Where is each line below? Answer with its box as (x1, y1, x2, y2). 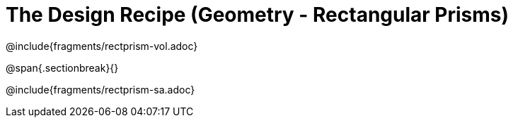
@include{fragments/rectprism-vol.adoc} (6, 39, 198, 52)
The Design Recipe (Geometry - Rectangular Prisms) (6, 3, 509, 27)
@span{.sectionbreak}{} (6, 61, 119, 74)
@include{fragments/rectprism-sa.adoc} (6, 83, 195, 96)
